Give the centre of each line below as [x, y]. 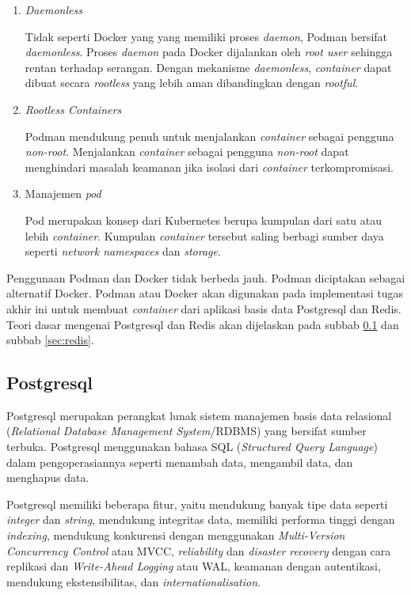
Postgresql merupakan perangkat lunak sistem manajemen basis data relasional [199, 415]
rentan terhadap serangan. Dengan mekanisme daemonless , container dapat [208, 67]
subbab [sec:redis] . [50, 340]
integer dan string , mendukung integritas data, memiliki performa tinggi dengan [201, 519]
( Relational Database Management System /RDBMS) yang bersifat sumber [186, 431]
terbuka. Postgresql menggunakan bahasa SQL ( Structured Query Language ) [192, 447]
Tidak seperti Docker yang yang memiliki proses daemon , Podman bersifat [206, 36]
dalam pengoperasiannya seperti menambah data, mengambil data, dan [180, 462]
